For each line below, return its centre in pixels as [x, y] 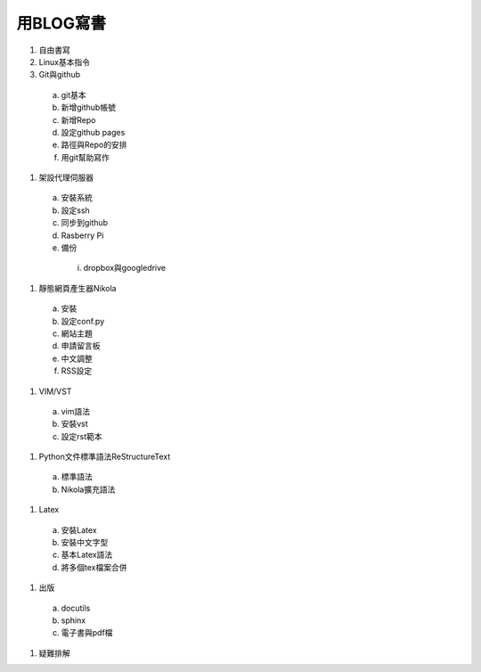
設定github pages [93, 132]
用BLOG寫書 [61, 23]
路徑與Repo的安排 [94, 145]
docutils [76, 608]
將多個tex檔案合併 [94, 567]
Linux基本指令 [65, 61]
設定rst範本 [82, 436]
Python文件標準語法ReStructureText [105, 457]
